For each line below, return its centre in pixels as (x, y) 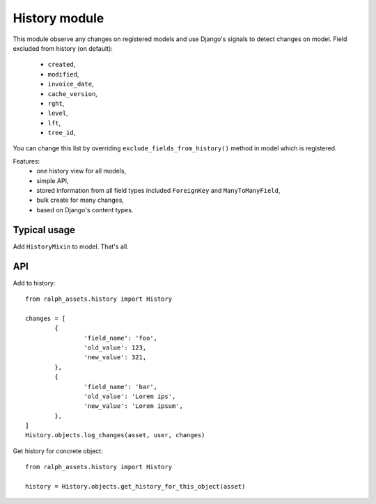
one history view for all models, (81, 171)
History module (58, 18)
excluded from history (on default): (63, 48)
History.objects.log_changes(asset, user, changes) (115, 435)
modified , (63, 74)
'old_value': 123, (115, 347)
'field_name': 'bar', (121, 387)
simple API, (53, 180)
